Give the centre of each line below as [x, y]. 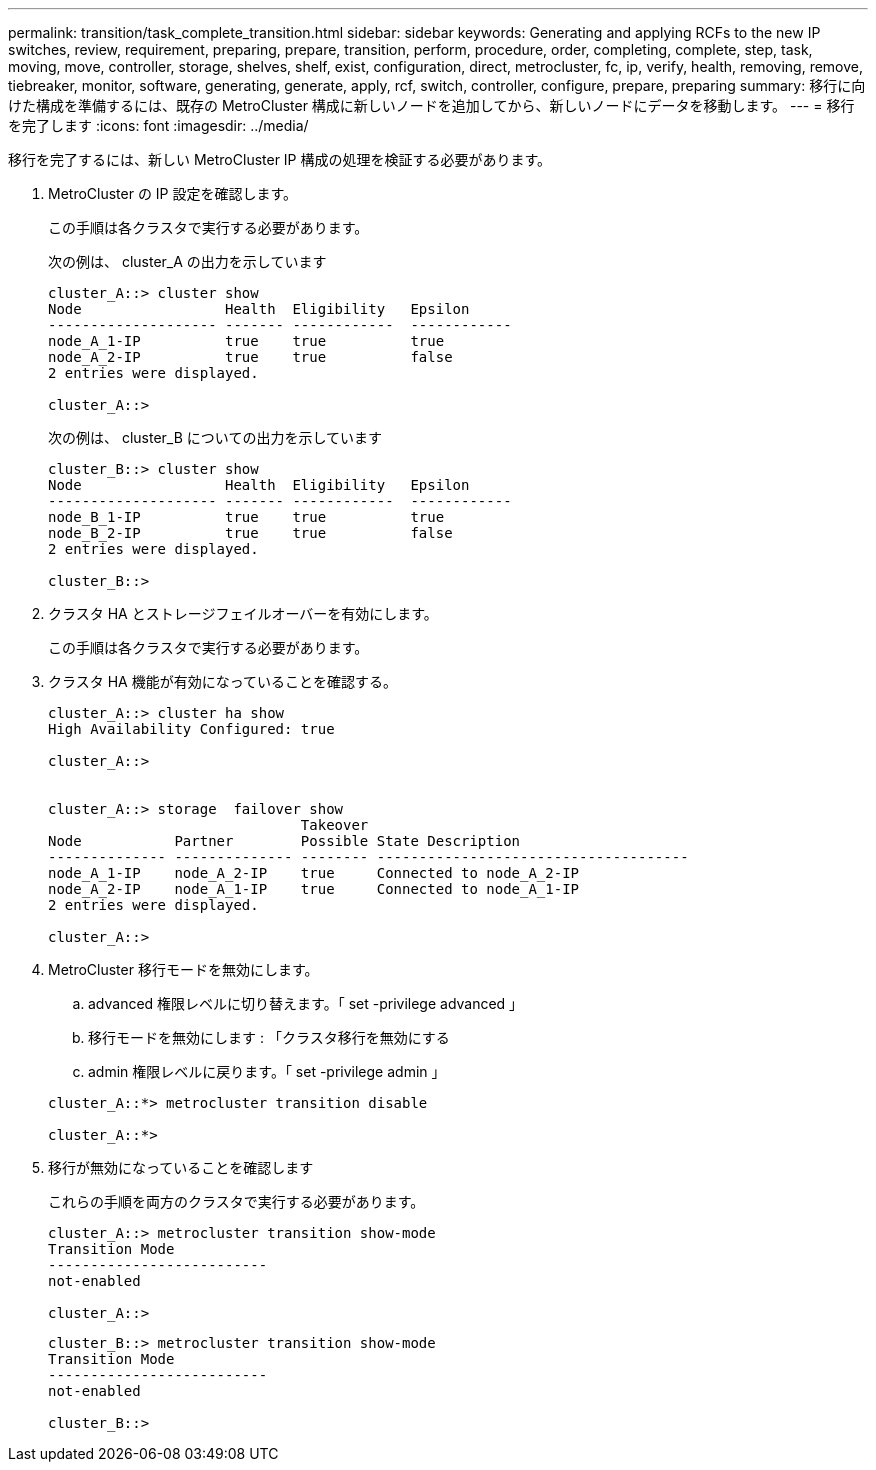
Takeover [334, 825]
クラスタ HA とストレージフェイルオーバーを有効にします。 [243, 613]
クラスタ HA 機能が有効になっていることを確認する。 [222, 681]
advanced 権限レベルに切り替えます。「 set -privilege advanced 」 [306, 1003]
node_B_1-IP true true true [246, 517]
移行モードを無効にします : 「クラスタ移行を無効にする [269, 1037]
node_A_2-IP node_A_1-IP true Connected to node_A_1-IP [314, 889]
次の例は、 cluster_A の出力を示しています [187, 261]
